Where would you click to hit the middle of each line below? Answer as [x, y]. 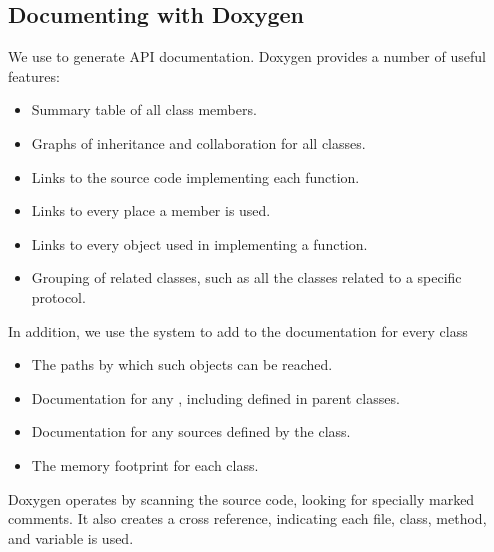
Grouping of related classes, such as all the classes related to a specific [246, 277]
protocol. [58, 296]
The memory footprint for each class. [145, 464]
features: [34, 75]
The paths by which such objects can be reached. [182, 364]
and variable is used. [71, 537]
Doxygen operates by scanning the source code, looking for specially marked [241, 498]
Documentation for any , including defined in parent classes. [215, 397]
